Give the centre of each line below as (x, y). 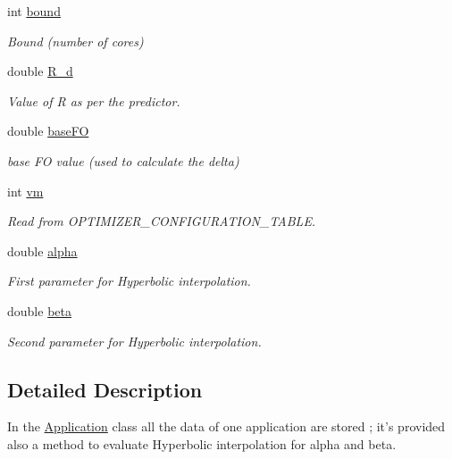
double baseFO (48, 131)
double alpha (42, 250)
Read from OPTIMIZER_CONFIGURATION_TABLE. (162, 221)
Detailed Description (105, 389)
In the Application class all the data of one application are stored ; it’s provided (226, 426)
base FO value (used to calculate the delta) (123, 160)
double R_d (40, 71)
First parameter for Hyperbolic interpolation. (129, 281)
